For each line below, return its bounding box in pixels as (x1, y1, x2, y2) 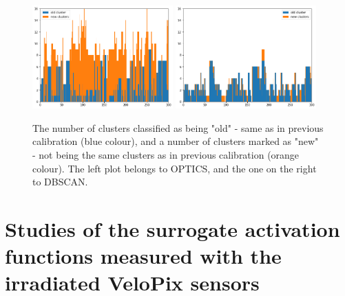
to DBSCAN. (32, 174, 88, 189)
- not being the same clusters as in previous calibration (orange (32, 148, 300, 162)
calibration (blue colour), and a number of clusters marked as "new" (32, 134, 319, 148)
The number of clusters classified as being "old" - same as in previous (32, 120, 324, 135)
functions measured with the (5, 242, 282, 270)
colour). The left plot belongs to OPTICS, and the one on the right (32, 161, 317, 175)
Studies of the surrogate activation (5, 214, 340, 242)
